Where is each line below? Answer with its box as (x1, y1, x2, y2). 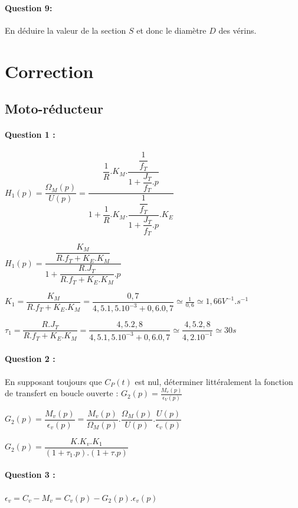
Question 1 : (5, 128, 55, 141)
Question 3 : (5, 468, 55, 481)
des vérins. (218, 24, 257, 36)
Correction (5, 59, 94, 83)
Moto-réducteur (5, 99, 103, 118)
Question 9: (5, 1, 53, 14)
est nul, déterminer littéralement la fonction (135, 375, 293, 387)
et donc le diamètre (136, 24, 207, 36)
